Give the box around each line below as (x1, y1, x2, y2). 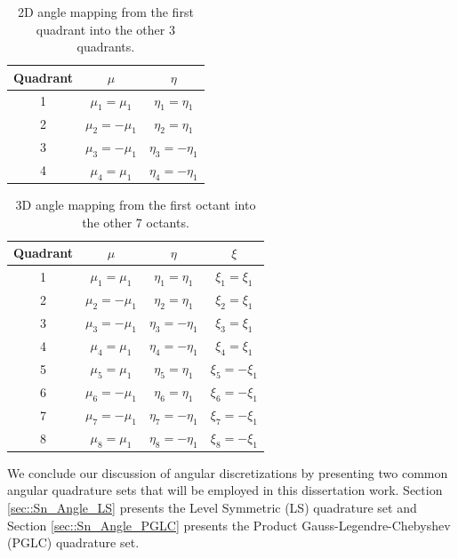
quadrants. (76, 37, 135, 56)
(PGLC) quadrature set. (7, 533, 140, 552)
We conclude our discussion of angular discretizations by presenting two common (7, 463, 448, 482)
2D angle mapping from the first (17, 3, 194, 20)
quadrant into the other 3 (36, 20, 175, 38)
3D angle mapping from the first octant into (15, 195, 256, 214)
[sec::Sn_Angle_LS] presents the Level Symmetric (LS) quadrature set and (7, 498, 417, 516)
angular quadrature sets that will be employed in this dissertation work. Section (7, 481, 443, 499)
